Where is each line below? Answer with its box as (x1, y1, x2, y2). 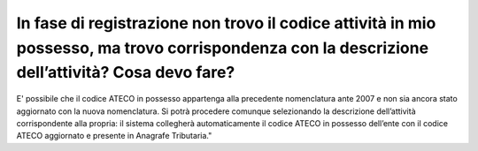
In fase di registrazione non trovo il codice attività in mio (16, 13, 436, 33)
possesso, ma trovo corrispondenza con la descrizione (16, 38, 429, 57)
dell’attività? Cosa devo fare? (16, 63, 235, 83)
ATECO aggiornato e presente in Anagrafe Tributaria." (16, 131, 212, 141)
